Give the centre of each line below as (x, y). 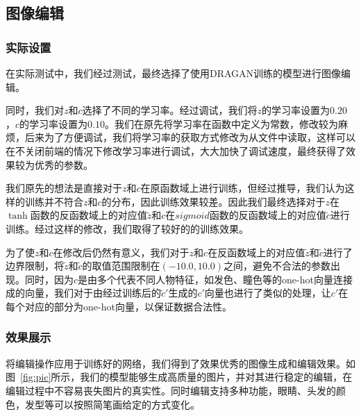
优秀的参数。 (64, 164)
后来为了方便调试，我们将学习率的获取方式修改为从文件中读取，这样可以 (190, 137)
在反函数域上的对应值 (257, 252)
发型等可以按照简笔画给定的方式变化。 (112, 404)
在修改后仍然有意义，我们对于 (121, 252)
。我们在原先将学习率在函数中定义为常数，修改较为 (221, 123)
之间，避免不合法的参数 (277, 266)
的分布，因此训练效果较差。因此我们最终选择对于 (213, 201)
